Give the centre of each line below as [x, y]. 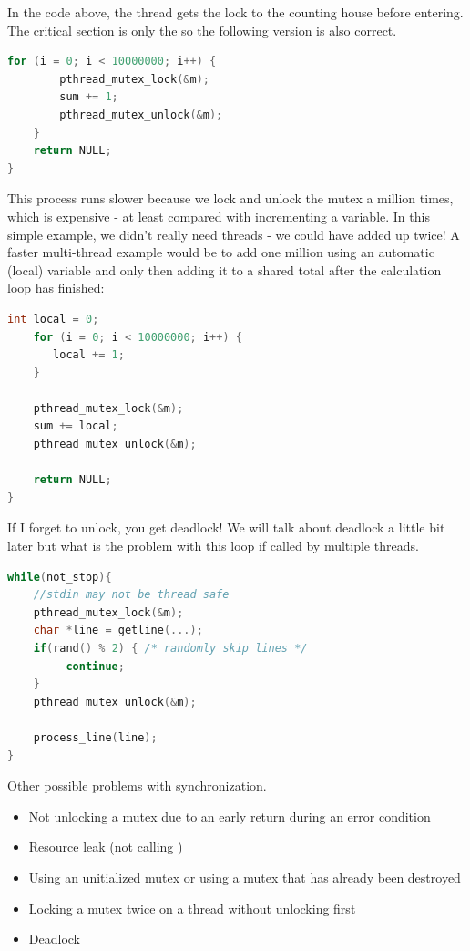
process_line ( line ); [95, 737]
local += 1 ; [89, 355]
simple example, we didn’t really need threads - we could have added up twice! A [234, 234]
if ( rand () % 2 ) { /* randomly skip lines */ [170, 648]
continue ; [95, 666]
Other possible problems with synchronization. [137, 786]
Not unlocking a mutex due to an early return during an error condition [230, 816]
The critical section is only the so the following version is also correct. [202, 30]
